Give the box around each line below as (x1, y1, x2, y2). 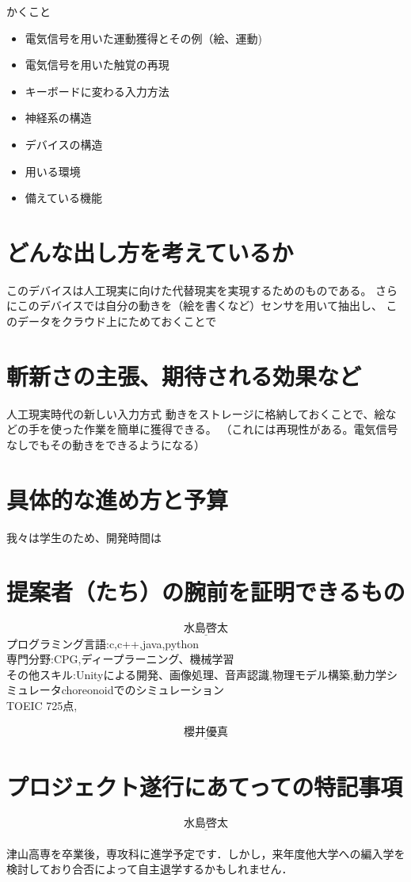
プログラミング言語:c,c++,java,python (6, 635, 200, 651)
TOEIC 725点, (6, 697, 78, 713)
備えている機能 (25, 189, 103, 206)
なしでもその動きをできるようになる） (6, 436, 206, 452)
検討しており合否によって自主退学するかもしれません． (6, 861, 293, 877)
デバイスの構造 (25, 136, 103, 152)
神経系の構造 (25, 109, 92, 126)
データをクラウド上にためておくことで (17, 313, 217, 330)
